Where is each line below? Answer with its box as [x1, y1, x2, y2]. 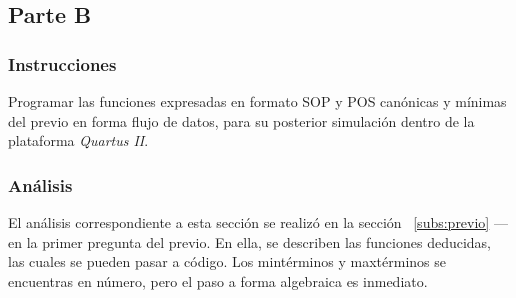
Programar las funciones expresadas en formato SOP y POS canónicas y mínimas [8, 91, 507, 111]
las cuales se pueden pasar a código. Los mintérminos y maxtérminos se [8, 251, 446, 272]
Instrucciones [8, 51, 117, 76]
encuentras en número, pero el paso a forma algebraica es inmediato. [8, 270, 428, 291]
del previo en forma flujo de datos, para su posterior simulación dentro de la [8, 110, 475, 131]
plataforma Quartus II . [8, 130, 149, 151]
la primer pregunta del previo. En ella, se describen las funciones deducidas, [26, 231, 492, 252]
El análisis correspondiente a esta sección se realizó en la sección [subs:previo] [8, 212, 490, 232]
